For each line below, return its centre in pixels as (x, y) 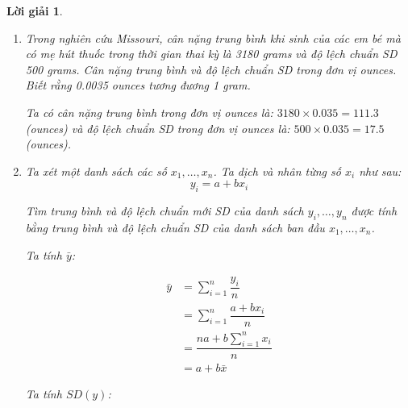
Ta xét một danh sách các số (96, 171)
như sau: (380, 171)
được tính (374, 211)
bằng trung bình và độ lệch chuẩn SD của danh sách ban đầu (175, 227)
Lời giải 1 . (35, 10)
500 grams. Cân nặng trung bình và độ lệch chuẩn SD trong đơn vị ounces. (211, 69)
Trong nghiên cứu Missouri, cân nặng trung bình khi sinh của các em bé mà (213, 37)
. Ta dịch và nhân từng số (277, 171)
